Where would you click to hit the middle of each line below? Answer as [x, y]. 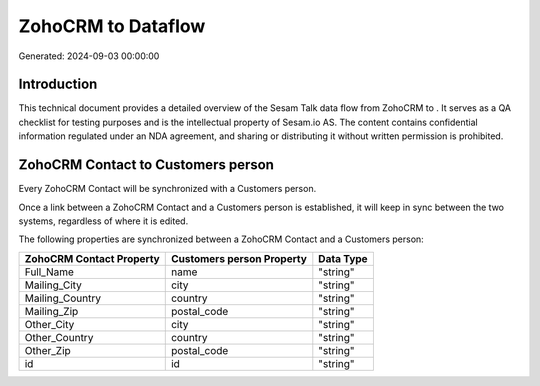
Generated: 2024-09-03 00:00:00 [89, 56]
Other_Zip [48, 350]
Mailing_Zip [51, 311]
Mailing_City [53, 285]
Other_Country [59, 337]
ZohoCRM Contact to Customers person [146, 165]
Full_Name [49, 272]
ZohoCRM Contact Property [92, 258]
